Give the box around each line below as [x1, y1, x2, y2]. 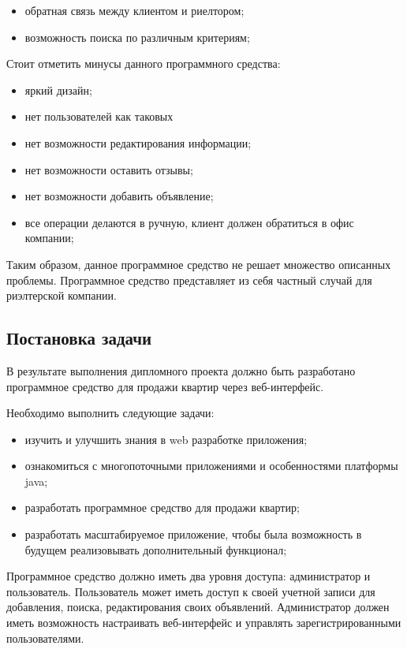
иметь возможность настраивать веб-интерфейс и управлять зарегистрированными [6, 614, 401, 631]
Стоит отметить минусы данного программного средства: [6, 55, 281, 72]
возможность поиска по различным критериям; [24, 28, 250, 45]
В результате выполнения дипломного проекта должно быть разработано [6, 362, 356, 379]
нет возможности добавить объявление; [24, 188, 214, 204]
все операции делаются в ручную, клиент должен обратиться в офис [24, 214, 354, 230]
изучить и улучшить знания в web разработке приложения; [24, 431, 308, 447]
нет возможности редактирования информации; [24, 134, 252, 151]
